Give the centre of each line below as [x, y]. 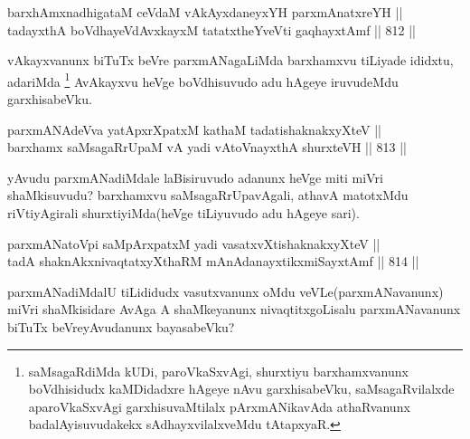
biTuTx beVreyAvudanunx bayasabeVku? [121, 326]
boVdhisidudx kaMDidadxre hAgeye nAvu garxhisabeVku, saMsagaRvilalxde [241, 389]
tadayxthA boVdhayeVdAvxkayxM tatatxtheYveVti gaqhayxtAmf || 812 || [211, 29]
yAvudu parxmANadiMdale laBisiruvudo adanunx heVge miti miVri [195, 177]
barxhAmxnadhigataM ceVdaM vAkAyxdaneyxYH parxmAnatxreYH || [205, 12]
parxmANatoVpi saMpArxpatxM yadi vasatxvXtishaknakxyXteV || [194, 243]
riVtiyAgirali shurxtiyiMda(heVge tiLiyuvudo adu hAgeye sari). [183, 213]
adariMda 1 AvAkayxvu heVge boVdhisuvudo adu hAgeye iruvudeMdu [203, 80]
